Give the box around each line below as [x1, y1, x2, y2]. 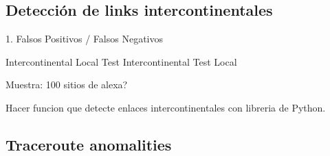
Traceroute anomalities [5, 133, 172, 155]
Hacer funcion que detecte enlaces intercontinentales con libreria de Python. [5, 100, 326, 114]
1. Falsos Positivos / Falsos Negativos [5, 31, 163, 46]
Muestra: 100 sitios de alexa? [5, 77, 128, 92]
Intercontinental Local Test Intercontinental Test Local [5, 54, 237, 68]
